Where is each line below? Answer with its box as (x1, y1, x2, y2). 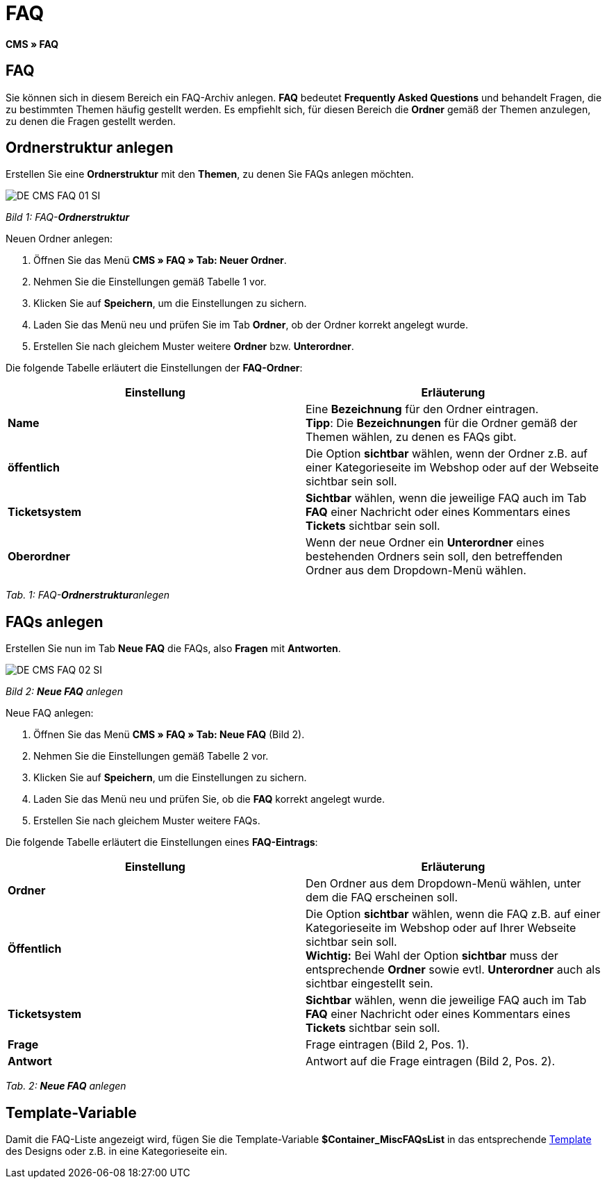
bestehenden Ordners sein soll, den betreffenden (306, 549, 563, 564)
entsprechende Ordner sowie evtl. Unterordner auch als (306, 962, 601, 977)
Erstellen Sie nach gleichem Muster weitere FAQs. (33, 815, 260, 827)
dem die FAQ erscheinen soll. (306, 890, 458, 905)
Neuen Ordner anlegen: (6, 233, 113, 245)
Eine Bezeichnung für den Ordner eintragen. (306, 402, 539, 417)
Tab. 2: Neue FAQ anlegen (6, 1080, 126, 1092)
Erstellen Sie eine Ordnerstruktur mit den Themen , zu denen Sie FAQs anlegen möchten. (6, 168, 414, 181)
